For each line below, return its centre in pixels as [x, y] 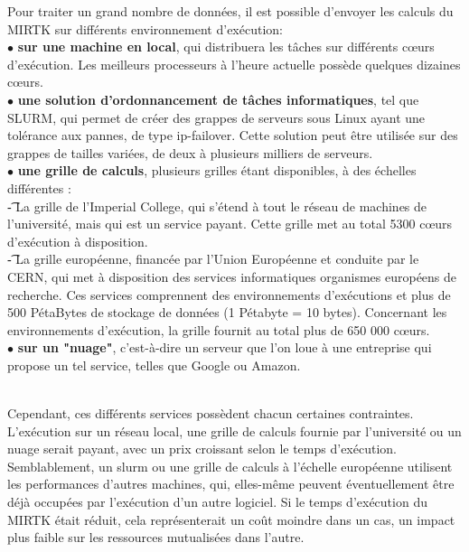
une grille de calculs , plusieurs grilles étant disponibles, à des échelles [217, 170]
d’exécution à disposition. [78, 241]
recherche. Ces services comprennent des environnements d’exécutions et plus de [229, 294]
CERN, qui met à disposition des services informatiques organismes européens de [232, 276]
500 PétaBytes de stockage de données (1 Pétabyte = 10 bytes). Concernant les [227, 312]
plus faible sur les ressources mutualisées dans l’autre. [156, 537]
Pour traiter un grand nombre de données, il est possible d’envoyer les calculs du [230, 11]
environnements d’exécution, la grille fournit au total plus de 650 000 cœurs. [219, 329]
